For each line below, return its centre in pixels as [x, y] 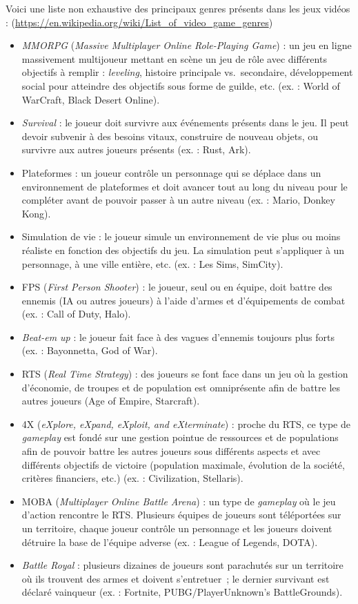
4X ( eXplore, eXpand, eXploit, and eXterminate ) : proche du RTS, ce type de [186, 423]
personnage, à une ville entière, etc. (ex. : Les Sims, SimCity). [152, 263]
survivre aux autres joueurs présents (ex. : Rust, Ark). [136, 149]
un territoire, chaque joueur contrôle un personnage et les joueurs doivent [177, 528]
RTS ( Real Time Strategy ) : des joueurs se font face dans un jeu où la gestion [185, 374]
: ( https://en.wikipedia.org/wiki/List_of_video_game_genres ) [139, 22]
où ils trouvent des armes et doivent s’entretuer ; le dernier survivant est [176, 578]
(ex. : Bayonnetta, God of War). [90, 350]
